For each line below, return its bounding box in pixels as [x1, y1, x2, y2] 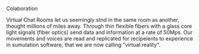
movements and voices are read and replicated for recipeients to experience [6, 35, 193, 42]
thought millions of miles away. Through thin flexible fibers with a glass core [6, 23, 192, 29]
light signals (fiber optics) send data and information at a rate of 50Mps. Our [6, 29, 193, 36]
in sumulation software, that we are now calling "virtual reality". [6, 41, 161, 48]
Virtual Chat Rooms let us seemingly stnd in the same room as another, [6, 16, 179, 23]
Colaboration [6, 5, 38, 12]
